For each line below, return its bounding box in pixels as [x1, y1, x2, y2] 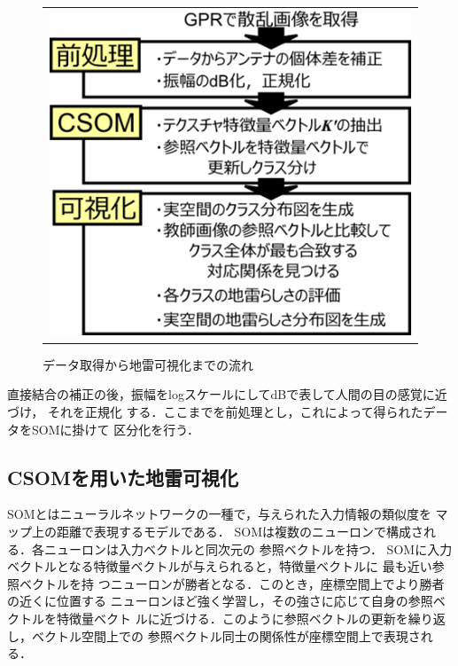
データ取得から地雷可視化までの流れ [43, 355, 253, 373]
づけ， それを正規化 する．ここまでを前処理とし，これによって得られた [7, 403, 423, 421]
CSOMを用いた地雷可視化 [7, 463, 238, 490]
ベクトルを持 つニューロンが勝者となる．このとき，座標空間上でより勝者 [19, 574, 445, 592]
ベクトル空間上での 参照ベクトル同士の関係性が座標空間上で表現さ [31, 626, 421, 645]
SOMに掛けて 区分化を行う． [31, 419, 200, 438]
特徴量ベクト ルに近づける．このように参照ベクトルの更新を [56, 608, 408, 627]
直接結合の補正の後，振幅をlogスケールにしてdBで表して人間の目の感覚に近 [7, 385, 447, 404]
